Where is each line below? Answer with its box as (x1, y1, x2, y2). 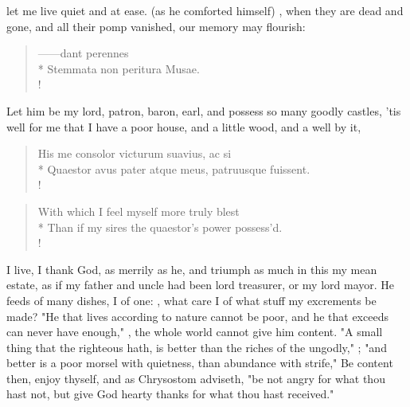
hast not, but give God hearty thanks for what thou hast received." (6, 385, 334, 402)
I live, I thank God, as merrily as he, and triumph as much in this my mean (6, 260, 377, 277)
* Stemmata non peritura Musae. (37, 60, 200, 76)
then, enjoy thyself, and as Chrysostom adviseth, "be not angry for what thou (6, 370, 385, 386)
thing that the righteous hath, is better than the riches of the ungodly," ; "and (6, 339, 387, 355)
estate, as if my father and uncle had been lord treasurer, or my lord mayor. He (6, 276, 395, 293)
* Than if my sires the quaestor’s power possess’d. (37, 218, 283, 235)
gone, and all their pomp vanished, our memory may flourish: (6, 18, 306, 34)
